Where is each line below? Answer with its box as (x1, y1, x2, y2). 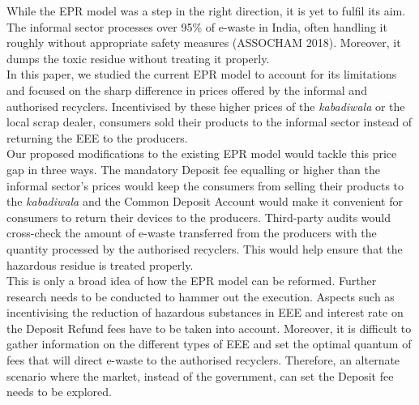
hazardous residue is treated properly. (6, 256, 194, 273)
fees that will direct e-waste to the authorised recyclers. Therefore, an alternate (6, 352, 400, 369)
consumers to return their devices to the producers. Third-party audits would (6, 208, 391, 225)
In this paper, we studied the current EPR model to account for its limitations (6, 66, 397, 83)
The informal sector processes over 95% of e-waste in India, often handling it (6, 18, 387, 35)
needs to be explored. (6, 383, 113, 400)
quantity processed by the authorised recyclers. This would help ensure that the (6, 240, 403, 257)
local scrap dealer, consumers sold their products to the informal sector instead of (6, 113, 413, 130)
